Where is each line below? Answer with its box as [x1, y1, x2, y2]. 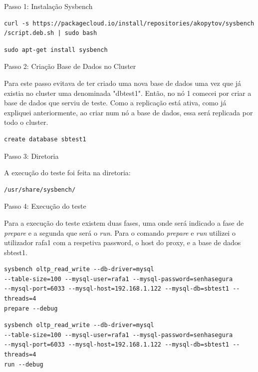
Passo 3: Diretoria [4, 150, 59, 161]
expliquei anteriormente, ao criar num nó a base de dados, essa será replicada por [4, 107, 253, 117]
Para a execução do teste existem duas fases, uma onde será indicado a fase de [4, 217, 244, 228]
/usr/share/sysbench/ [4, 186, 76, 193]
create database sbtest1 [4, 135, 86, 143]
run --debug [4, 361, 43, 368]
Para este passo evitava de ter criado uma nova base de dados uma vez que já [4, 77, 242, 88]
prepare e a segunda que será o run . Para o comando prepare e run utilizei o [4, 227, 236, 238]
